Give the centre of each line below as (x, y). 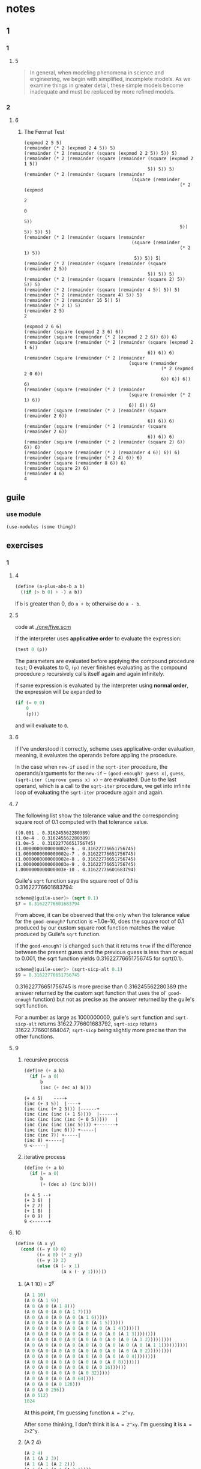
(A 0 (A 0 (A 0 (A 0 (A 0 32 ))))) (67, 1373)
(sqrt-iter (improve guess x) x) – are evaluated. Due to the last (96, 780)
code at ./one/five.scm (43, 627)
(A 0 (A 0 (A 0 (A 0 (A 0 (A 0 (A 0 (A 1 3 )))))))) (90, 1334)
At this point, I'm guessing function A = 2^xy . (79, 1413)
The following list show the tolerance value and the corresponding (97, 816)
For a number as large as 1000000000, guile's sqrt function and (94, 1017)
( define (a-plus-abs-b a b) (50, 587)
